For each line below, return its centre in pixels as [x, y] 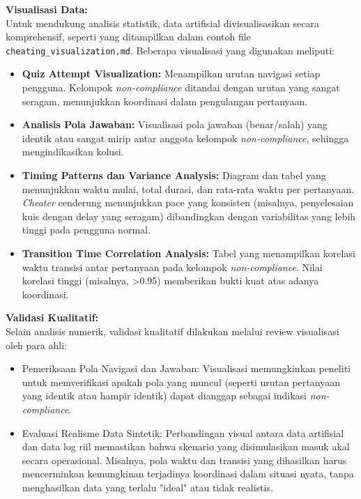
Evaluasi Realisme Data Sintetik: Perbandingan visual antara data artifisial [183, 432]
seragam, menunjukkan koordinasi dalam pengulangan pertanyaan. [165, 101]
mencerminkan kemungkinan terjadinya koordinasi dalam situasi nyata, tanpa [188, 474]
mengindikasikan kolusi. [73, 152]
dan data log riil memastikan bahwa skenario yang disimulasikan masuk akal [186, 446]
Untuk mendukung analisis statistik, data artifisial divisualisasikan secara [162, 23]
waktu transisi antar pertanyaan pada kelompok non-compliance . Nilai [172, 267]
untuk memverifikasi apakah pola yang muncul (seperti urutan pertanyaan [181, 382]
